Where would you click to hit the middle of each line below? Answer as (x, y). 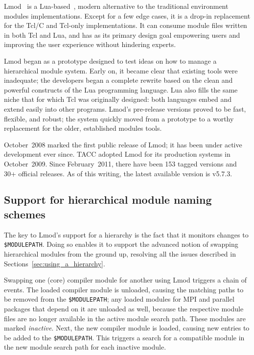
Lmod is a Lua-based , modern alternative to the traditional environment (116, 6)
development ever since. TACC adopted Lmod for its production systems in (117, 154)
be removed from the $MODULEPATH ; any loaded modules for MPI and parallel (119, 299)
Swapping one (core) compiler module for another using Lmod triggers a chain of (126, 280)
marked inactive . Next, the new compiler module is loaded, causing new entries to (127, 328)
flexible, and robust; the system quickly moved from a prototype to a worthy (119, 118)
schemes (25, 214)
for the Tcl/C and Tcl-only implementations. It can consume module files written (126, 25)
